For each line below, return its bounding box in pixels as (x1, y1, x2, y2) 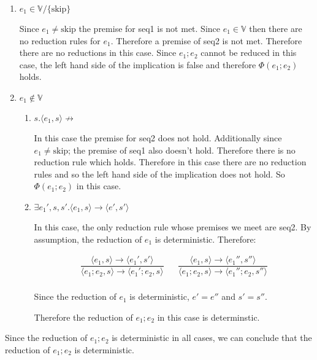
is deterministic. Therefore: (155, 232, 256, 245)
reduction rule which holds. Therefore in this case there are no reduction (34, 155, 307, 168)
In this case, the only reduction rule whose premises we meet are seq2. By (34, 220, 311, 233)
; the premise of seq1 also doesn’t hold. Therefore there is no (68, 143, 296, 156)
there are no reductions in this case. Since (19, 46, 177, 59)
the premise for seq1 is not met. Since (78, 22, 220, 34)
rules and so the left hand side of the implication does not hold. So (34, 167, 285, 180)
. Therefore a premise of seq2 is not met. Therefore (110, 34, 302, 47)
